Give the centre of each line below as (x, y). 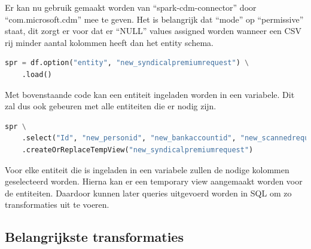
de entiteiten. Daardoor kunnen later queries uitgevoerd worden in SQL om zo (148, 193)
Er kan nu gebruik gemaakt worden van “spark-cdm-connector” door (131, 7)
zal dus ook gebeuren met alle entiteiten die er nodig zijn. (111, 106)
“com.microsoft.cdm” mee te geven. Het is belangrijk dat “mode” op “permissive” (154, 19)
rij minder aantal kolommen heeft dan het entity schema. (109, 42)
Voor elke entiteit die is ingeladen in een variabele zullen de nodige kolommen (147, 169)
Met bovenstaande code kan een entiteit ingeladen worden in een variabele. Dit (150, 94)
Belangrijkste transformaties (94, 237)
